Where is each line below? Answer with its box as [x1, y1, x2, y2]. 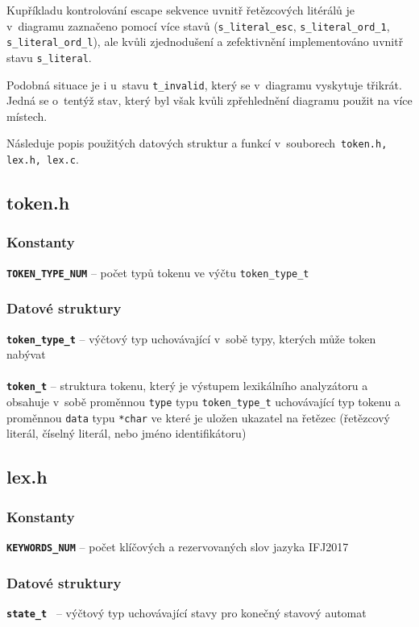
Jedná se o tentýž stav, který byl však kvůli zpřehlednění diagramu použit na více [6, 92, 413, 109]
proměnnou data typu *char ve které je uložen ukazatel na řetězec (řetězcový [6, 409, 390, 426]
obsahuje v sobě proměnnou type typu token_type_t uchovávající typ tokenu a [6, 393, 400, 410]
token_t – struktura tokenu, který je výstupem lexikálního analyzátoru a [6, 377, 368, 394]
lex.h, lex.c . [6, 151, 79, 168]
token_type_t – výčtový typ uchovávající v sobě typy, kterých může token [6, 330, 376, 347]
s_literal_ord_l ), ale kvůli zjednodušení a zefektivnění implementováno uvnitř [6, 33, 404, 50]
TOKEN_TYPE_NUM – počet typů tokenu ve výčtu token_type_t [6, 264, 309, 280]
